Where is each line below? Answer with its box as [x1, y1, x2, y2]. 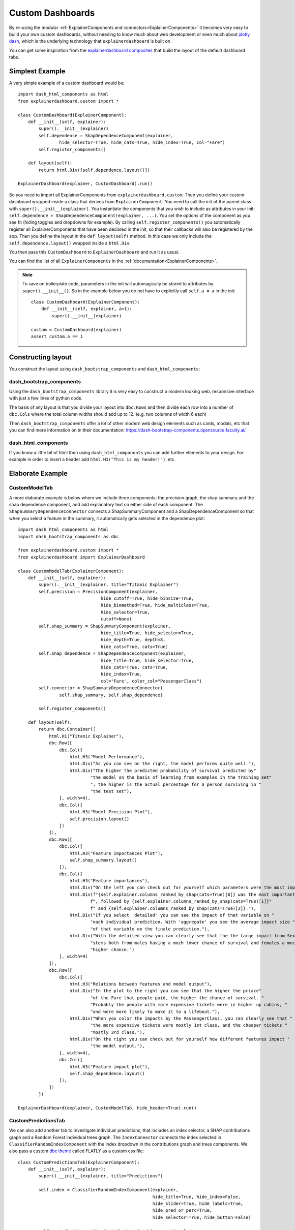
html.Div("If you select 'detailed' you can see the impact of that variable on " [69, 913, 275, 918]
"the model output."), [90, 1043, 145, 1049]
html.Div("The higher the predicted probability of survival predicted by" [69, 768, 257, 773]
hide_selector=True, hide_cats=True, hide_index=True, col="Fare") [59, 140, 226, 145]
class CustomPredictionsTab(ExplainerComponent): [18, 1159, 140, 1165]
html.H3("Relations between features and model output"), [69, 981, 212, 986]
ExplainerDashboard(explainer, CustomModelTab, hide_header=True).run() [18, 1105, 197, 1110]
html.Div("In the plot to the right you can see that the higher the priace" [69, 988, 262, 994]
